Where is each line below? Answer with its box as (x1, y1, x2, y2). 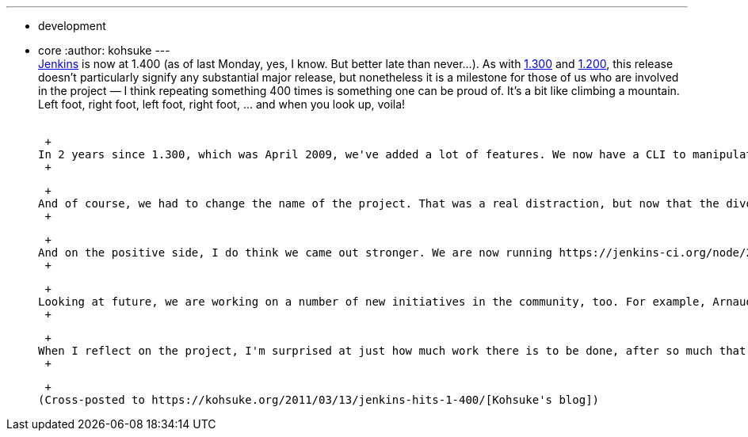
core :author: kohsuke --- (38, 44, 170, 57)
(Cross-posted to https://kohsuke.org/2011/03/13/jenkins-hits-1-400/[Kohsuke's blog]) (38, 393, 600, 406)
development (38, 19, 106, 32)
